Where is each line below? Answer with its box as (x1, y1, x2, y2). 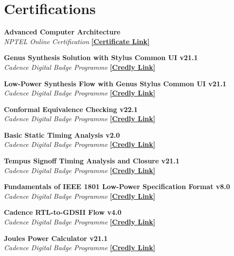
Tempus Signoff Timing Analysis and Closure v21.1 (4, 156, 180, 166)
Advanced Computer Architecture (4, 27, 121, 37)
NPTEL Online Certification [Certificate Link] (4, 36, 150, 46)
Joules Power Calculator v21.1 (4, 233, 108, 243)
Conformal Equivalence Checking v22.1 (4, 104, 138, 114)
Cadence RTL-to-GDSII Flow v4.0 (4, 207, 122, 217)
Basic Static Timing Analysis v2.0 (4, 129, 120, 140)
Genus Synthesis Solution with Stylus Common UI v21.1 (4, 52, 198, 63)
